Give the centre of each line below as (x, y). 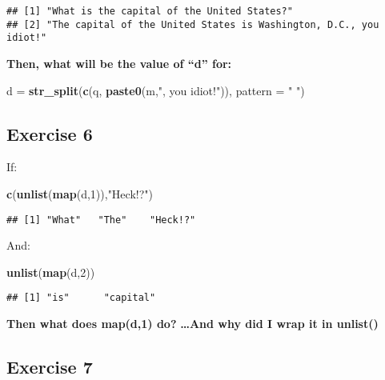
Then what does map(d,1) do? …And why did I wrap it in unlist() (192, 324)
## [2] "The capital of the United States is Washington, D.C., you (193, 24)
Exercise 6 (50, 133)
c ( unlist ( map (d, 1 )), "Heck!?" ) (80, 193)
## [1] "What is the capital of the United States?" (150, 11)
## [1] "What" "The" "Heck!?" (101, 220)
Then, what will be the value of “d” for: (119, 63)
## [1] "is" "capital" (81, 298)
